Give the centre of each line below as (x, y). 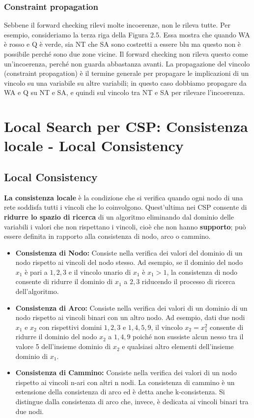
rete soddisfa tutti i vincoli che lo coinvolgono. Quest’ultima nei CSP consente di (126, 207)
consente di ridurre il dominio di (64, 281)
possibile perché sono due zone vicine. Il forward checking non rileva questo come (126, 54)
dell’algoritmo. (37, 291)
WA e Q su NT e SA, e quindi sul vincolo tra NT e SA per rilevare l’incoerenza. (125, 92)
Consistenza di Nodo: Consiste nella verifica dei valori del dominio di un (129, 252)
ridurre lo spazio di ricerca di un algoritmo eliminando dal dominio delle (119, 216)
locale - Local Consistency (94, 145)
